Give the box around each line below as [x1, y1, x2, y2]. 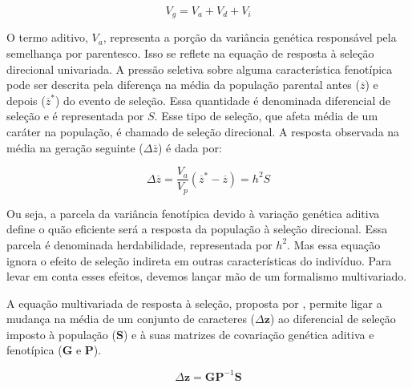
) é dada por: [158, 139, 222, 156]
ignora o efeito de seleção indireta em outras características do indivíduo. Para [6, 252, 392, 269]
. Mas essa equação [287, 236, 381, 253]
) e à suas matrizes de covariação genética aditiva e [123, 325, 374, 342]
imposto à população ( [6, 325, 116, 342]
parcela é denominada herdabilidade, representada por [6, 236, 273, 253]
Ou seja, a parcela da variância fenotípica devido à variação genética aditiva [6, 204, 380, 221]
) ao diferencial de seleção [269, 310, 396, 327]
